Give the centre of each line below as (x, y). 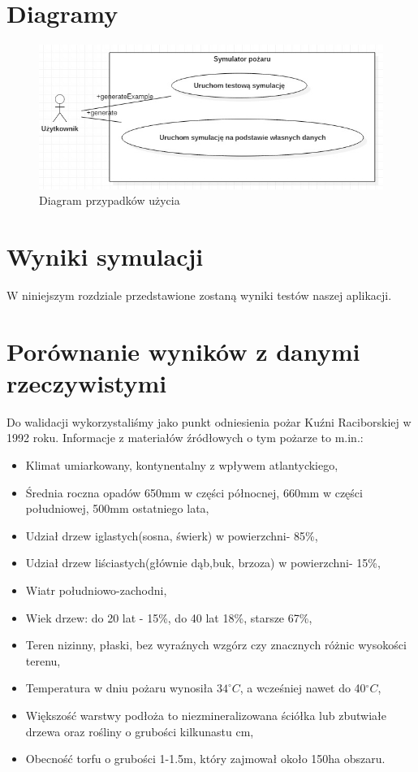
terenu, (43, 660)
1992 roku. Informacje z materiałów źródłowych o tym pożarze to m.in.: (185, 438)
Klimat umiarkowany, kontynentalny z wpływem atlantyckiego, (182, 465)
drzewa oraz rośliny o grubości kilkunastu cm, (140, 731)
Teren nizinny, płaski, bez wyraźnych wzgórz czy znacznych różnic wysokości (216, 645)
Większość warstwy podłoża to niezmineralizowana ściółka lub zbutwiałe (206, 715)
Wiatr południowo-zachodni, (96, 590)
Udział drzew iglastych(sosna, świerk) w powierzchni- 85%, (172, 535)
